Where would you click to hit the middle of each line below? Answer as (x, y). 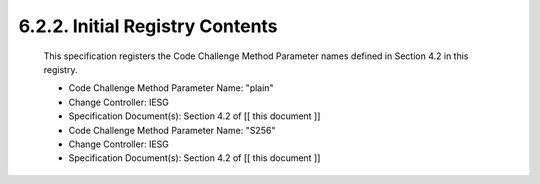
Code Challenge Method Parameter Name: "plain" (171, 88)
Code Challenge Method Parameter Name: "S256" (172, 130)
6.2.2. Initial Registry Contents (148, 26)
